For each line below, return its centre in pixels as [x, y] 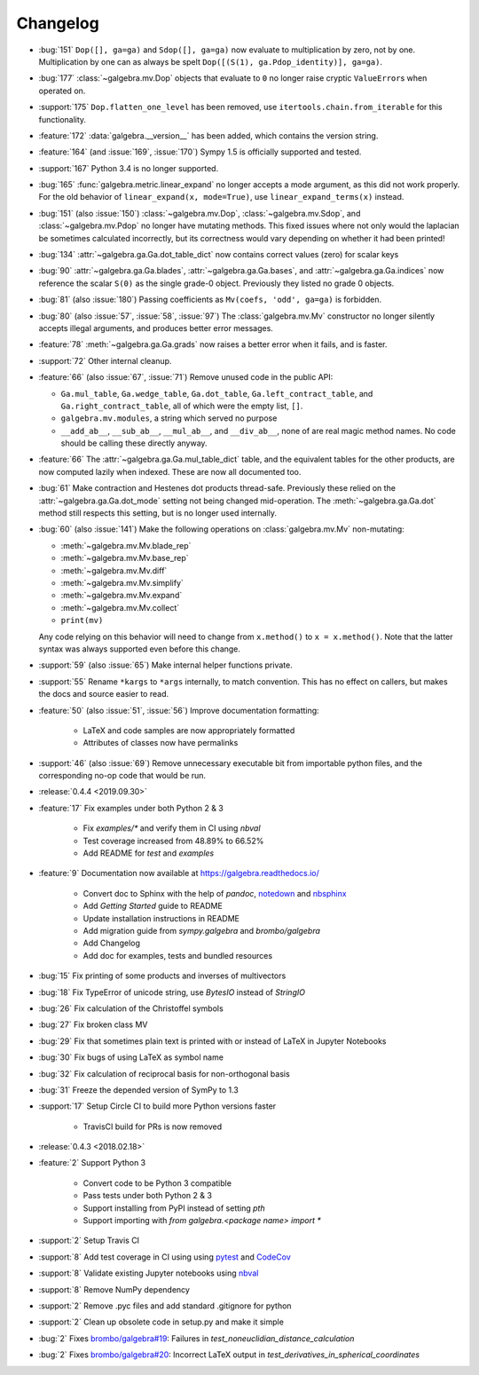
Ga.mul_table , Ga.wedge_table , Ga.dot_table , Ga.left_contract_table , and [217, 393]
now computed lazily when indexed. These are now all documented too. [170, 471]
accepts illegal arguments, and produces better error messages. [156, 328]
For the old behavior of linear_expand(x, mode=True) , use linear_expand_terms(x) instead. [221, 197]
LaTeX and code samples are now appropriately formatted [189, 730]
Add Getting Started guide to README [153, 906]
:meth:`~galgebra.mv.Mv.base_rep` [125, 558]
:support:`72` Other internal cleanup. [105, 360]
